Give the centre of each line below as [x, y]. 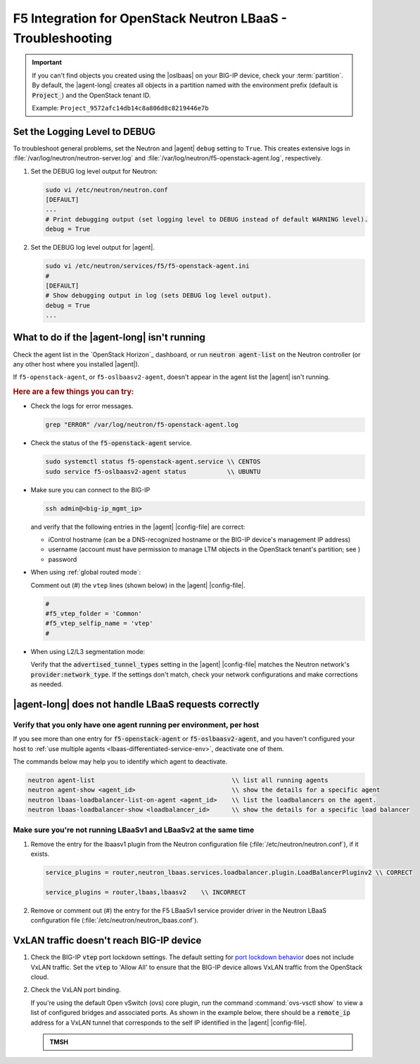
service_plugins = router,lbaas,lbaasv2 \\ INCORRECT [146, 892]
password [63, 559]
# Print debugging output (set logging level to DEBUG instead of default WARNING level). [207, 219]
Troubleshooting [63, 38]
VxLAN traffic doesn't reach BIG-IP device [107, 941]
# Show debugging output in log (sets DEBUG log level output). [159, 296]
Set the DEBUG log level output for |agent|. [93, 248]
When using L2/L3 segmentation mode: [88, 651]
